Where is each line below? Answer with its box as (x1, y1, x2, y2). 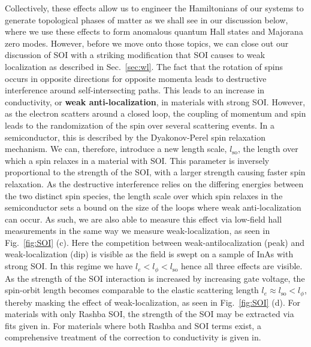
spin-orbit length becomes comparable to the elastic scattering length (5, 284, 259, 296)
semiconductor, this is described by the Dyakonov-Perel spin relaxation (5, 130, 265, 143)
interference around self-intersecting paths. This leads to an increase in (5, 84, 265, 96)
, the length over (237, 142, 298, 155)
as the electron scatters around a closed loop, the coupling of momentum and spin (5, 107, 306, 120)
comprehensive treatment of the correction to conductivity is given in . (5, 331, 261, 343)
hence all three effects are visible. (181, 260, 303, 272)
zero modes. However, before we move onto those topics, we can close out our (5, 36, 289, 49)
